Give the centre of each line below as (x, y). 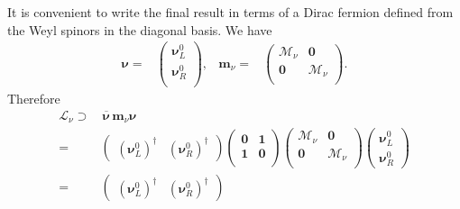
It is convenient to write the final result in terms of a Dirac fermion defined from (230, 12)
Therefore (34, 98)
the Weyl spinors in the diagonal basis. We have (140, 29)
